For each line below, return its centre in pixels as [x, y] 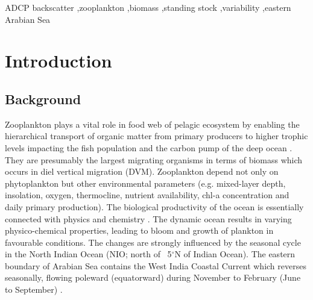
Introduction [58, 61]
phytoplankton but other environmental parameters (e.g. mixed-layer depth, [145, 183]
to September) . [34, 289]
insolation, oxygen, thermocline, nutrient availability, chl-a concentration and [147, 195]
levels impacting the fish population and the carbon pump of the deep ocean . [149, 147]
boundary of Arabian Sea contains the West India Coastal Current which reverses [156, 265]
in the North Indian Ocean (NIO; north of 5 [88, 254]
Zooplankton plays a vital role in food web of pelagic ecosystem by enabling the [152, 124]
